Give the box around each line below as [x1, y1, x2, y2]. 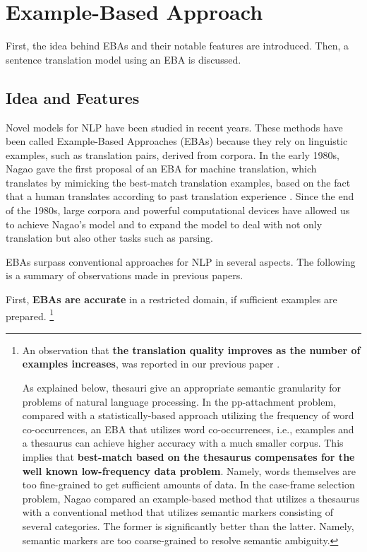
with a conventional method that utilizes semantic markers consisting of [22, 505, 334, 519]
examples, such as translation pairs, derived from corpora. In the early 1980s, [6, 147, 339, 162]
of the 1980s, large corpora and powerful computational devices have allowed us [6, 203, 350, 218]
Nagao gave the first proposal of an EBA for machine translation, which [6, 161, 317, 176]
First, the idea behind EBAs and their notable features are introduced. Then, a [6, 38, 349, 53]
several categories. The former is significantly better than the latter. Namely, [22, 519, 354, 534]
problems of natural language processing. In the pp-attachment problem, [22, 394, 336, 409]
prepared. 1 [6, 306, 54, 323]
